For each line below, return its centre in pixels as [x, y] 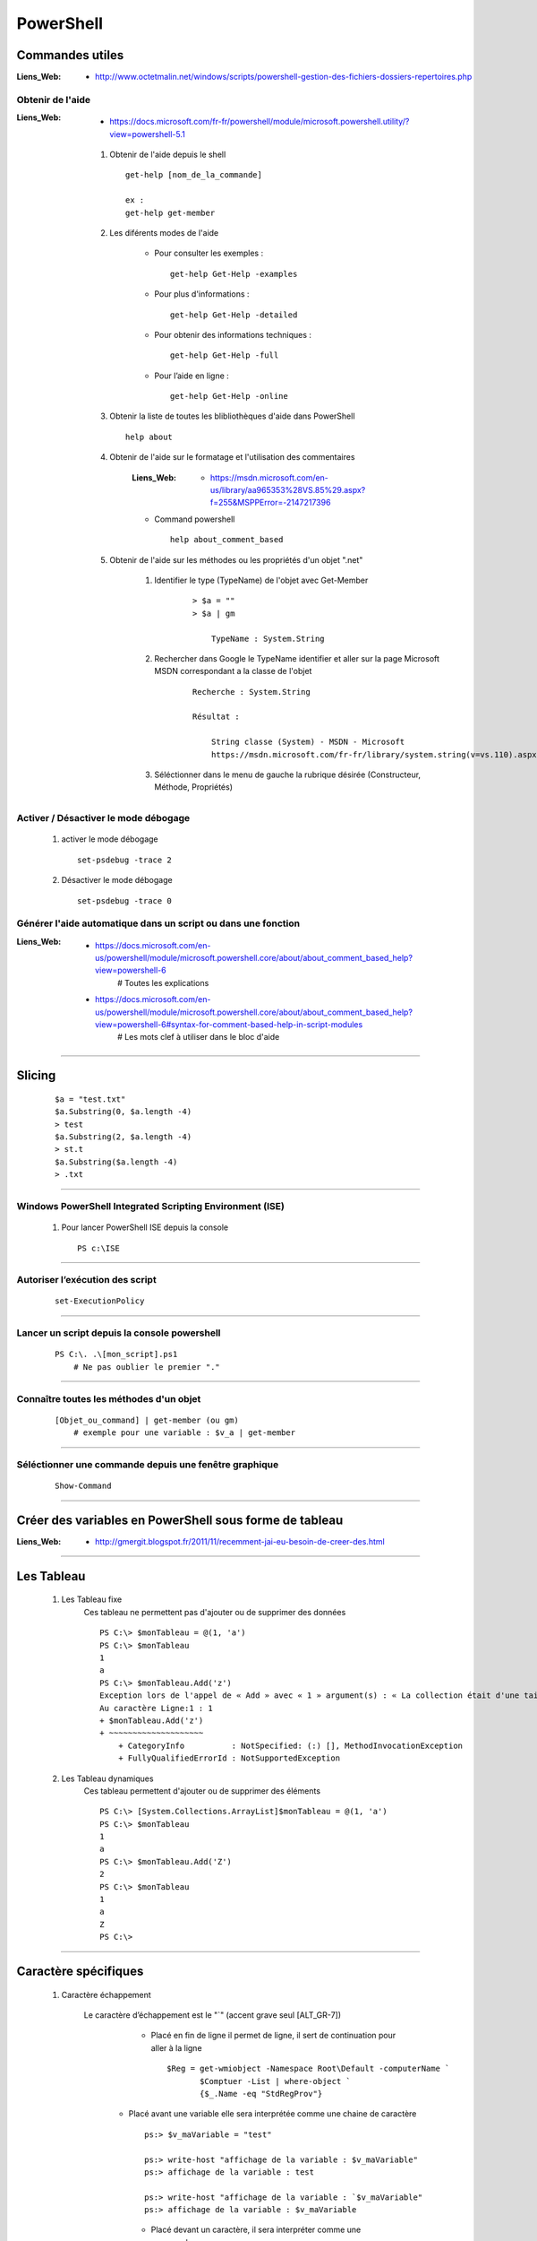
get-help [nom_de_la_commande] [194, 175]
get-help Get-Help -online [229, 396]
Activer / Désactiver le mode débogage [103, 818]
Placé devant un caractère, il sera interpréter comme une [256, 2230]
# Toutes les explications [163, 982]
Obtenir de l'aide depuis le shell [168, 154]
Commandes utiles [70, 55]
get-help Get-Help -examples [234, 274]
